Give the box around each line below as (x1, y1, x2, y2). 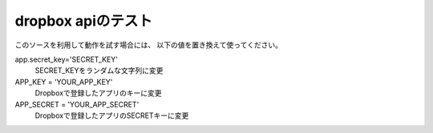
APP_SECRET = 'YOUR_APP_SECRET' (14, 99, 140, 109)
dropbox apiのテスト (14, 12, 152, 30)
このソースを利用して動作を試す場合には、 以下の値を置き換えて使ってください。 (14, 40, 282, 50)
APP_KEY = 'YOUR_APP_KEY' (14, 77, 113, 87)
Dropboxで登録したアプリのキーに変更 (34, 88, 162, 98)
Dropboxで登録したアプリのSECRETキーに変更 (34, 111, 189, 120)
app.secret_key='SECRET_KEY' (14, 54, 118, 64)
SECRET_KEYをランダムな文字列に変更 (34, 66, 164, 75)
